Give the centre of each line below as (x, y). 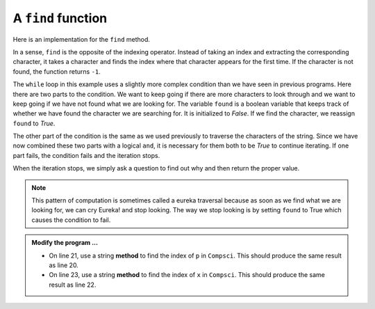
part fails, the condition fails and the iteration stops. (86, 155)
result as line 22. (73, 285)
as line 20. (64, 265)
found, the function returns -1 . (57, 71)
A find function (60, 18)
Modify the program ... (65, 243)
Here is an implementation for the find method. (82, 39)
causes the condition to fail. (71, 220)
